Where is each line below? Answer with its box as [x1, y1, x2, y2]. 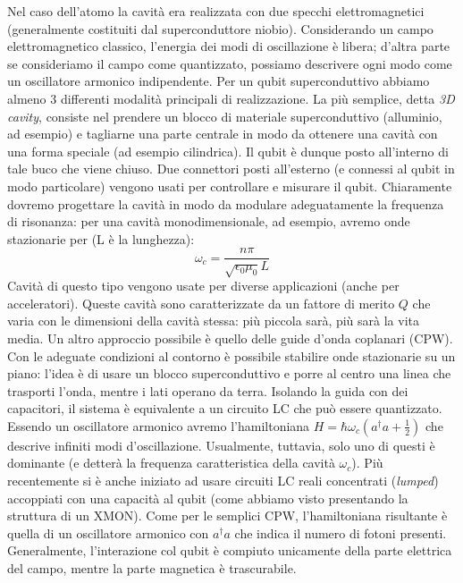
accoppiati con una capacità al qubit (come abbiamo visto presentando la [7, 488, 408, 507]
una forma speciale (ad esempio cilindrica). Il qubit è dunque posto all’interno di [7, 141, 449, 160]
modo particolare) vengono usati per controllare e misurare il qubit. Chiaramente [7, 176, 452, 195]
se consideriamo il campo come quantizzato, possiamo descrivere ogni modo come [7, 54, 452, 72]
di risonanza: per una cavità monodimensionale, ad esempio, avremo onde [7, 212, 410, 231]
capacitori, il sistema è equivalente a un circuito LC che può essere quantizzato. [7, 399, 442, 418]
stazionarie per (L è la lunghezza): [7, 229, 195, 248]
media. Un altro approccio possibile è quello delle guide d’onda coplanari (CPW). [7, 328, 453, 347]
